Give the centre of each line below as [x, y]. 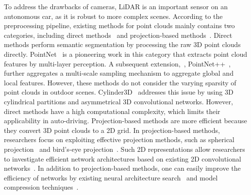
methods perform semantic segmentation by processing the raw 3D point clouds [122, 44]
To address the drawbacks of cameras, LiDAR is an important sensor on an [116, 6]
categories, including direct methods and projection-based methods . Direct [118, 35]
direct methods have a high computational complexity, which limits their [112, 111]
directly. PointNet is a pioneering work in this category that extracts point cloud [126, 54]
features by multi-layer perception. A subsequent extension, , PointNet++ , [117, 63]
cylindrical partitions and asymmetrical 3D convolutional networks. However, [118, 101]
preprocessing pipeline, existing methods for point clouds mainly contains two [119, 25]
